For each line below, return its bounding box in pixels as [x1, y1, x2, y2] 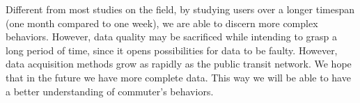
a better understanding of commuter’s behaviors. [6, 84, 214, 98]
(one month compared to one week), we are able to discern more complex [6, 15, 318, 30]
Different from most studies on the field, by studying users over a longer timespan [6, 2, 355, 16]
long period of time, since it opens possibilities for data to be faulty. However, [6, 42, 338, 57]
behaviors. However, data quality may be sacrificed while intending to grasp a [6, 29, 337, 44]
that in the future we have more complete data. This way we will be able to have [6, 70, 351, 84]
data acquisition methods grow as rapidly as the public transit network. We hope [6, 56, 352, 71]
